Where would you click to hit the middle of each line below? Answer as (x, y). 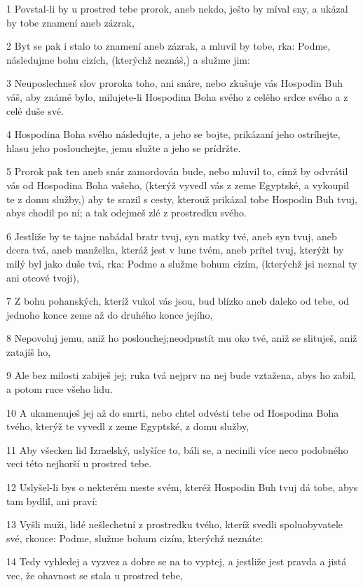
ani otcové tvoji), (43, 277)
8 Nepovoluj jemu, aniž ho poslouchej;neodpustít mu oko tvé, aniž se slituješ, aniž (182, 338)
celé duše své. (35, 110)
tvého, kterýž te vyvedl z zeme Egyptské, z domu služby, (128, 426)
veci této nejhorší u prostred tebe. (79, 463)
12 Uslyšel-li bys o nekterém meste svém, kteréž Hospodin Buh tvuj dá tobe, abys (182, 487)
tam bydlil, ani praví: (52, 500)
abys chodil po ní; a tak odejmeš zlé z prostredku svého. (126, 213)
